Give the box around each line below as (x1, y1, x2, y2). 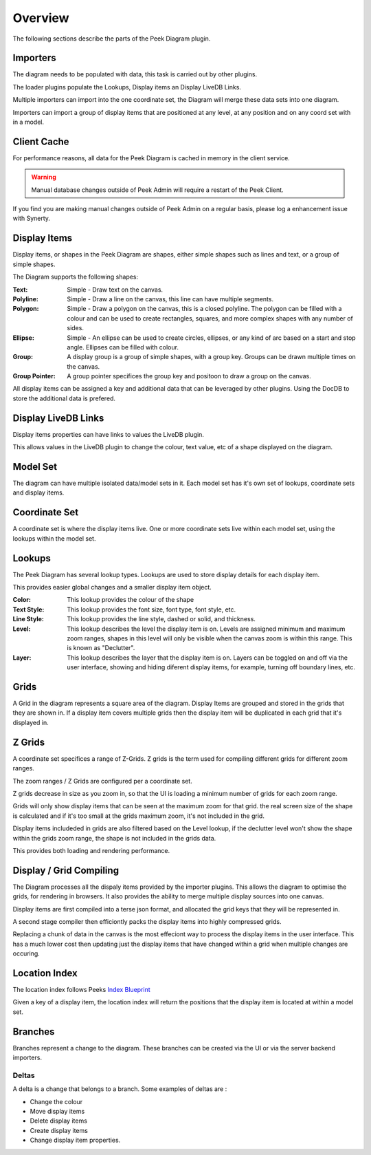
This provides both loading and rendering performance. (12, 846, 170, 854)
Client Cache (12, 136, 69, 147)
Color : (12, 596, 31, 604)
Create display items (30, 1126, 89, 1134)
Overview (12, 10, 69, 25)
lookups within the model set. (12, 534, 96, 543)
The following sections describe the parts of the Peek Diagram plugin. (12, 34, 211, 43)
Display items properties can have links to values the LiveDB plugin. (12, 430, 204, 438)
